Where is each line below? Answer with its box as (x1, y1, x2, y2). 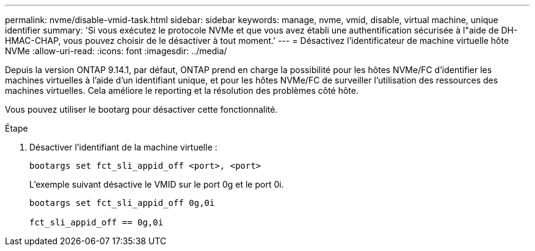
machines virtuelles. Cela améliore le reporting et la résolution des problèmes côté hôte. (5, 85, 359, 96)
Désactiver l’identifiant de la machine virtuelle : (29, 142, 217, 152)
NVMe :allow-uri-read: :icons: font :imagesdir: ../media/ (5, 46, 227, 56)
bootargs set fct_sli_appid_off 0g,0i (29, 198, 215, 208)
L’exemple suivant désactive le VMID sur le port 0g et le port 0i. (29, 179, 284, 189)
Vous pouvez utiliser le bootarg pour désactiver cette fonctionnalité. (5, 104, 278, 115)
